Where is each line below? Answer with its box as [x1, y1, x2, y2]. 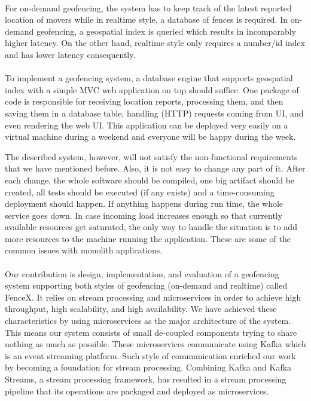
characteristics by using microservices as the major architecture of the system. [5, 314, 291, 327]
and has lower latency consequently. [5, 48, 136, 60]
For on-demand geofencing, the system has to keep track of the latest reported [5, 1, 292, 14]
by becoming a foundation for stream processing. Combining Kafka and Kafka [5, 361, 292, 374]
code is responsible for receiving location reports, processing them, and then [5, 95, 283, 108]
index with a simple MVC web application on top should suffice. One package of [5, 83, 299, 96]
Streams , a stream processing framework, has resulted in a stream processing [5, 373, 286, 385]
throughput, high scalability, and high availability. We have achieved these [5, 302, 277, 315]
